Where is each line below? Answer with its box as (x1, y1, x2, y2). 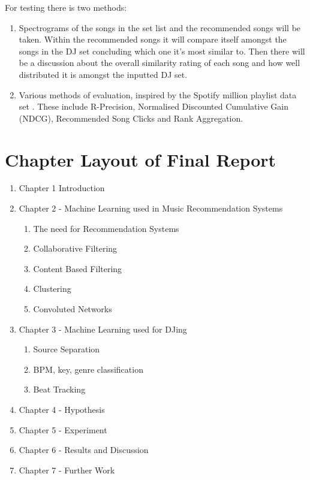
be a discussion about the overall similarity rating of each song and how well (19, 56, 300, 69)
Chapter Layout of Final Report (5, 147, 276, 171)
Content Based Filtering (33, 262, 122, 274)
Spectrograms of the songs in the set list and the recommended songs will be (19, 21, 301, 34)
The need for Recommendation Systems (33, 222, 179, 234)
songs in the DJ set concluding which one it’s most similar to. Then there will (19, 44, 305, 57)
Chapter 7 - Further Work (19, 463, 115, 476)
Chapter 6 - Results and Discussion (19, 443, 149, 456)
